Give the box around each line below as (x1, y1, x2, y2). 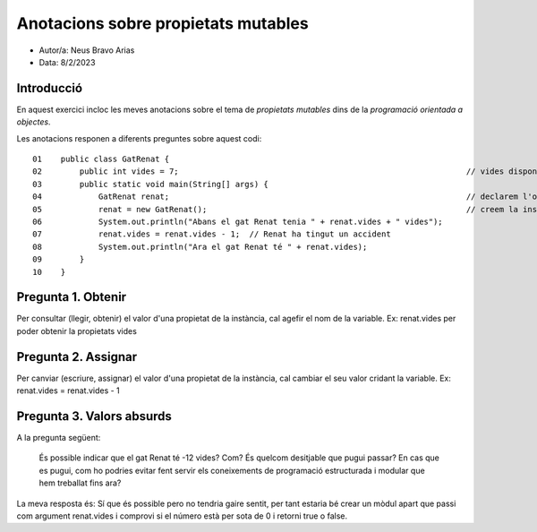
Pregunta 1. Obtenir (16, 289, 127, 305)
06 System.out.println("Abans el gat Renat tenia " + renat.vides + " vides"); (32, 216, 443, 227)
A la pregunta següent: (16, 433, 101, 443)
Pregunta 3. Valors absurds (16, 408, 172, 424)
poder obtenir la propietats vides (16, 325, 138, 336)
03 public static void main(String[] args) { (32, 179, 268, 189)
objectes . (16, 116, 51, 127)
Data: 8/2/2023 (38, 56, 96, 67)
